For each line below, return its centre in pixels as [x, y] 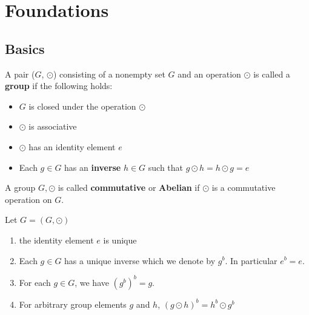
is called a [272, 74]
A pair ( [20, 74]
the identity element [56, 240]
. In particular [251, 260]
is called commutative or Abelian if [129, 187]
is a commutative [244, 187]
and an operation [209, 74]
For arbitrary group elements [73, 304]
